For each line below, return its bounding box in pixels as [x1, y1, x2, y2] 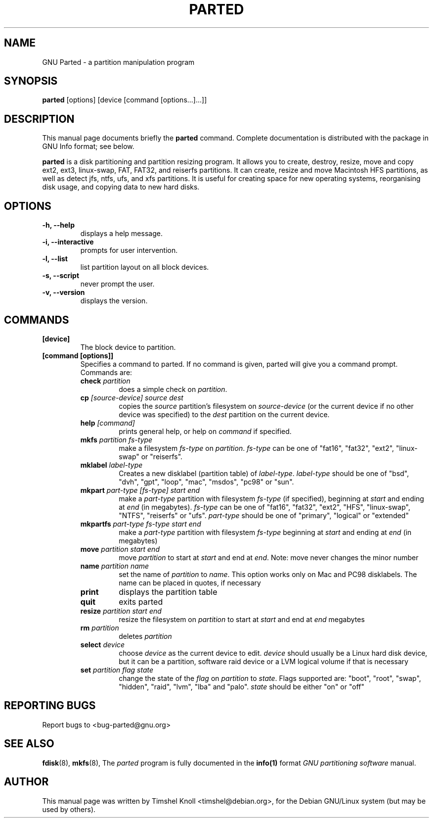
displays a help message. [80, 229, 163, 238]
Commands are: [80, 368, 132, 377]
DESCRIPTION [4, 112, 75, 125]
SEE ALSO [4, 737, 54, 750]
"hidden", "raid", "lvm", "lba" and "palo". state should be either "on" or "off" [119, 682, 365, 691]
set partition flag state [80, 665, 153, 674]
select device [80, 640, 125, 649]
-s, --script [42, 271, 80, 280]
